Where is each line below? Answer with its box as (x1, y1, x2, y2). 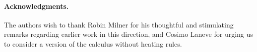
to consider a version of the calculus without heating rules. (4, 38, 182, 49)
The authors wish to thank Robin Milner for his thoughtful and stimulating (4, 19, 234, 29)
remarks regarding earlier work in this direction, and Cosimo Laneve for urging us (4, 29, 253, 39)
